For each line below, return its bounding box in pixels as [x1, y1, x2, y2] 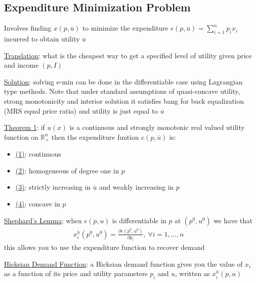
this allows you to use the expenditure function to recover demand [4, 242, 205, 252]
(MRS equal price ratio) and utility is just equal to [4, 105, 158, 116]
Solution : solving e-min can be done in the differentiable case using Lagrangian [4, 76, 243, 86]
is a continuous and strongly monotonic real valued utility [69, 122, 245, 132]
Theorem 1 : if [4, 122, 45, 132]
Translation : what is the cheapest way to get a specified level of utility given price [4, 50, 252, 60]
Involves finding [4, 23, 51, 33]
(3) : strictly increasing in [15, 182, 91, 192]
